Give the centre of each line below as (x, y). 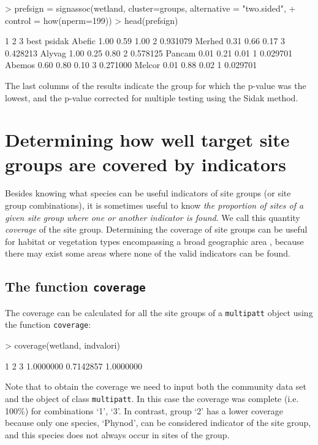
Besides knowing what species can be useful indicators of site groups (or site (148, 193)
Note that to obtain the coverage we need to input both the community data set (156, 386)
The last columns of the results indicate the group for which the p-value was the (156, 85)
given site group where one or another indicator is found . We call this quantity (153, 217)
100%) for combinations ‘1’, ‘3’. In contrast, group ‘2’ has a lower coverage (144, 410)
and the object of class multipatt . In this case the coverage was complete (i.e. (152, 398)
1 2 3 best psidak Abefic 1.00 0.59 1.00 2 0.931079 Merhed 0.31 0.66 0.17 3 (145, 41)
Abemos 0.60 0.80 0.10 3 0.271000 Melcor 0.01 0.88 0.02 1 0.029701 (131, 65)
